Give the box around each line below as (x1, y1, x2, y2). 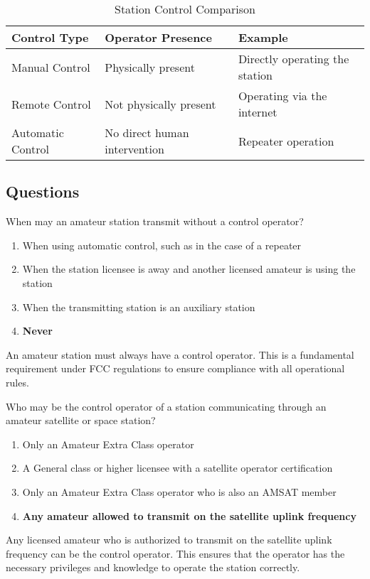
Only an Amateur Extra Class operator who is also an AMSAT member (22, 484, 337, 499)
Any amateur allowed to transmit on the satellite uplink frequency (22, 508, 356, 523)
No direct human (105, 124, 189, 141)
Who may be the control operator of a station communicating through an (6, 399, 327, 413)
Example (238, 29, 288, 45)
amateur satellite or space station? (6, 413, 156, 428)
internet (238, 104, 277, 120)
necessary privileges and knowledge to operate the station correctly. (6, 560, 300, 575)
